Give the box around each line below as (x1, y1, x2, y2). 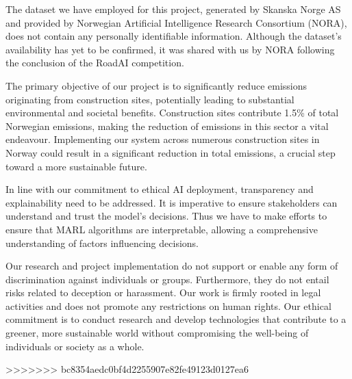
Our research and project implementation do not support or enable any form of (5, 259, 338, 273)
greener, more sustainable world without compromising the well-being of (5, 326, 309, 340)
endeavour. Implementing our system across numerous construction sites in (5, 132, 320, 146)
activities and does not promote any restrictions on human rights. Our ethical (5, 298, 331, 313)
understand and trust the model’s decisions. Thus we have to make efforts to (5, 209, 327, 223)
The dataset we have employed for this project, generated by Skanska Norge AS (5, 2, 341, 16)
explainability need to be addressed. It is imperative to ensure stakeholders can (5, 195, 338, 209)
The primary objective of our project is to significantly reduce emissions (5, 78, 307, 92)
